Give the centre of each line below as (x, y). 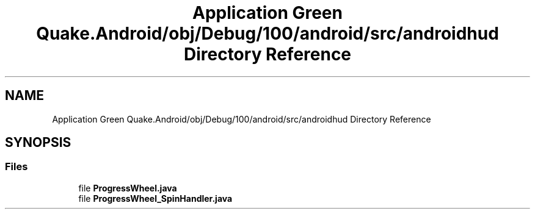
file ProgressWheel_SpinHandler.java (155, 198)
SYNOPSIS (38, 143)
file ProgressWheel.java (128, 188)
